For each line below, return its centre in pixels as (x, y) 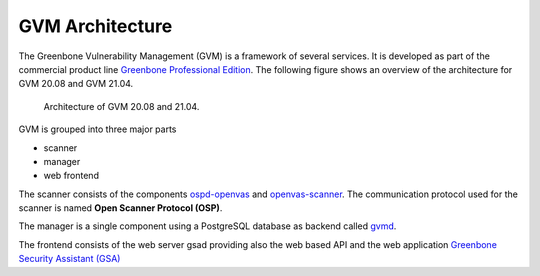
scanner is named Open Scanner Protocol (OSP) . (120, 208)
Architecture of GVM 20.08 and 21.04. (121, 106)
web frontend (71, 176)
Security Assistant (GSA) (69, 259)
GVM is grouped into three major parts (97, 129)
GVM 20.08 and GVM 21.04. (76, 84)
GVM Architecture (95, 26)
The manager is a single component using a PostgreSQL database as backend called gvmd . (207, 226)
